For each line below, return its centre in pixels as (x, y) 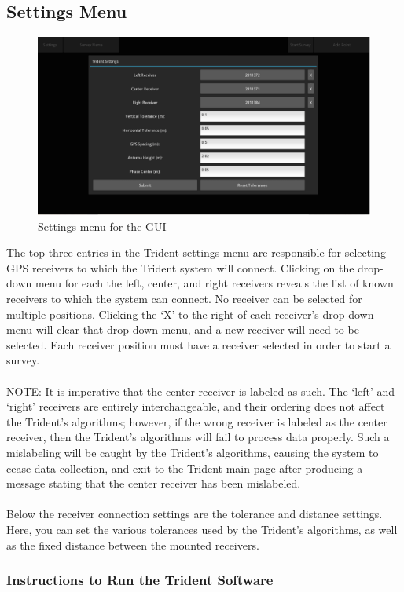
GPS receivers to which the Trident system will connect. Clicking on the (180, 267)
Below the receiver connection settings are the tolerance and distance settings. (195, 514)
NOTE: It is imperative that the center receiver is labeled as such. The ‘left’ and (201, 391)
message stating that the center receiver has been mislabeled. (154, 483)
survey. (23, 360)
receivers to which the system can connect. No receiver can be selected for (184, 299)
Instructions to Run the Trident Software (140, 580)
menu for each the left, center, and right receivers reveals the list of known (214, 283)
